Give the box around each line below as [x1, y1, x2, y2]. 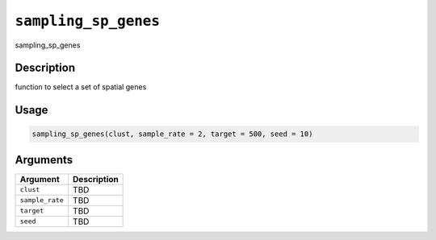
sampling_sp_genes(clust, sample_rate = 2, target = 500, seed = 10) [31, 130, 313, 139]
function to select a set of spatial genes [15, 82, 147, 92]
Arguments [15, 153, 73, 167]
